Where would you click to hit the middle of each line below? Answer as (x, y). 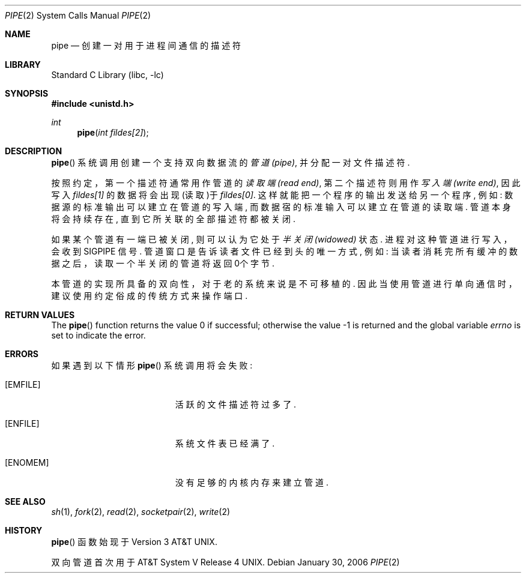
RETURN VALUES (40, 315)
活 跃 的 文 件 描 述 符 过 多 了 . (236, 404)
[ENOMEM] (27, 462)
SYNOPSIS (27, 93)
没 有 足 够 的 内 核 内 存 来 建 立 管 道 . (252, 482)
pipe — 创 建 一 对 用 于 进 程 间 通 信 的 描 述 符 (146, 45)
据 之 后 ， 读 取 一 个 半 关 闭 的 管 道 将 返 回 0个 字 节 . (163, 263)
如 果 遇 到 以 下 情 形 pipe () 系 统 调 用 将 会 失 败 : (152, 365)
